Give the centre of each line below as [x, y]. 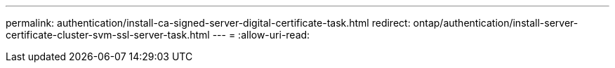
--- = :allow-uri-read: [261, 35]
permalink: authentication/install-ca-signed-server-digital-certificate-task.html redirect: [208, 23]
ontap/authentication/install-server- [496, 23]
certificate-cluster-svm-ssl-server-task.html [108, 35]
